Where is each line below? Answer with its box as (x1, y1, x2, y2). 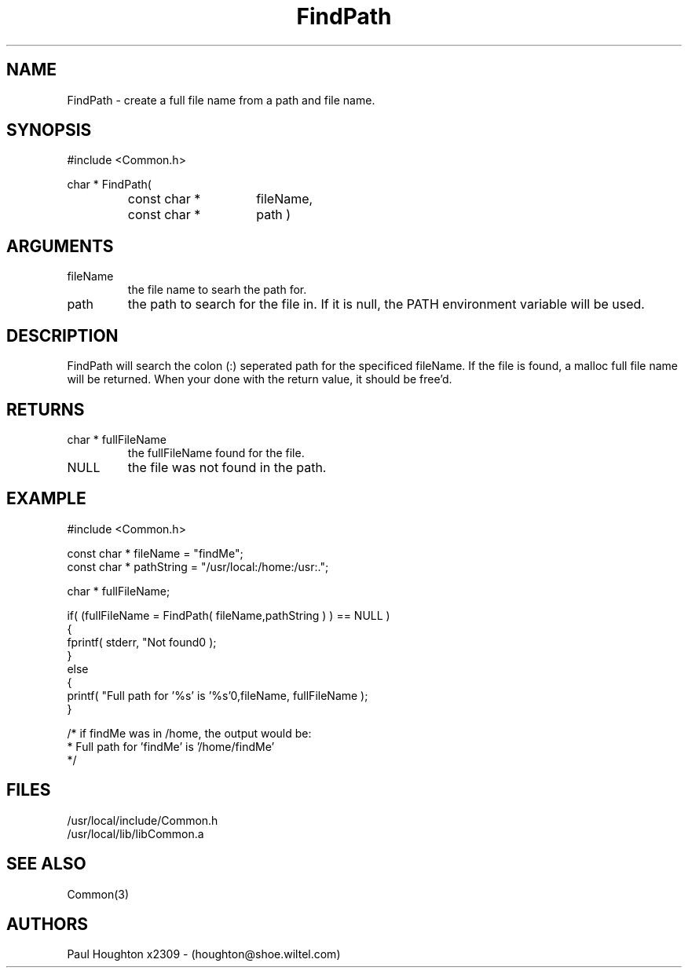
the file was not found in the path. (127, 459, 327, 475)
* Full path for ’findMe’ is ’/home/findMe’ (67, 739, 275, 753)
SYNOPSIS (6, 120, 92, 141)
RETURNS (6, 399, 85, 419)
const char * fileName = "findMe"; (67, 546, 243, 560)
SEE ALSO (6, 854, 86, 874)
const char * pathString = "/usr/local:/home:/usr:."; (67, 559, 329, 573)
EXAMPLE (6, 489, 86, 509)
